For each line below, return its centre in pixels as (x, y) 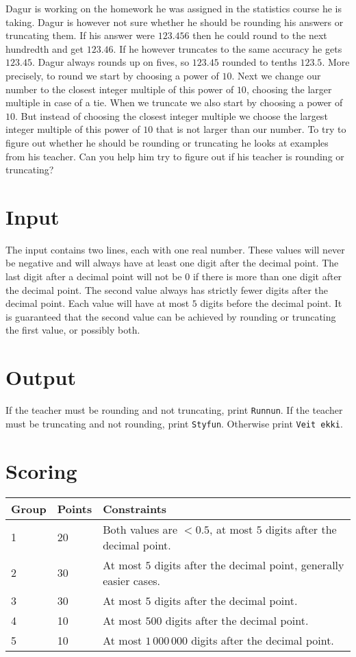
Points (75, 508)
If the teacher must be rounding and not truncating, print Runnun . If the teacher (174, 410)
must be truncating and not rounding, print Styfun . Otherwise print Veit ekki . (174, 423)
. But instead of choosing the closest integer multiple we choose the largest (171, 115)
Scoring (41, 470)
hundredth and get (45, 48)
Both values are (140, 529)
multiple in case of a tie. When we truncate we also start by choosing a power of (174, 102)
